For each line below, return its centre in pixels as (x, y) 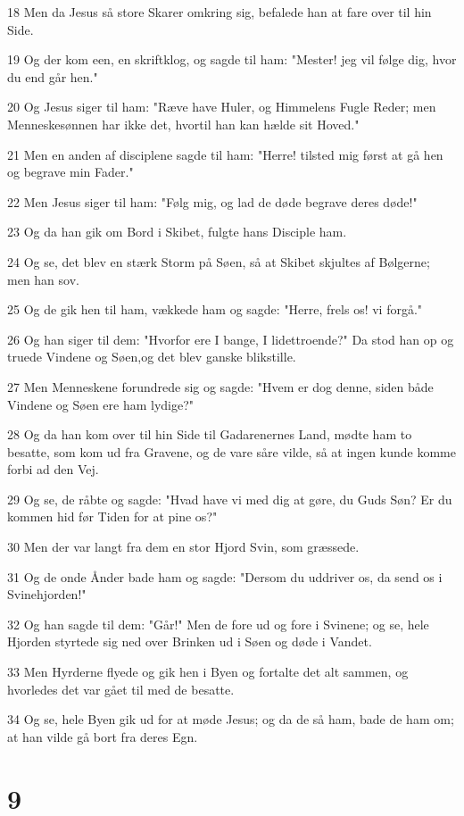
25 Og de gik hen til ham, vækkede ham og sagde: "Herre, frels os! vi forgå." (215, 309)
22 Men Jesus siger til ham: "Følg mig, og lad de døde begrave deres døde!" (212, 201)
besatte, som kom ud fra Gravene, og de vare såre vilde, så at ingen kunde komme (232, 451)
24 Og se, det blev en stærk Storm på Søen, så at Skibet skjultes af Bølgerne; (219, 261)
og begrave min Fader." (70, 172)
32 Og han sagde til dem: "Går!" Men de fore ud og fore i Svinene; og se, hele (218, 624)
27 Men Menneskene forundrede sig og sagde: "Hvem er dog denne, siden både (220, 386)
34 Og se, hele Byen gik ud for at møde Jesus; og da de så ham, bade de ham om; (231, 719)
